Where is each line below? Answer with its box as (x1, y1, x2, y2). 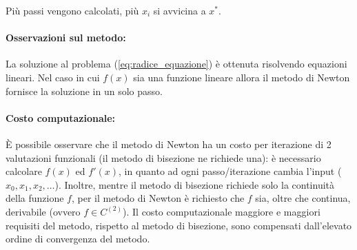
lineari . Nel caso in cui (6, 70, 100, 84)
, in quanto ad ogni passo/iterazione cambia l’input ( (119, 164, 342, 178)
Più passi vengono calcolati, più (6, 3, 139, 17)
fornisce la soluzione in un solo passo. (6, 83, 163, 98)
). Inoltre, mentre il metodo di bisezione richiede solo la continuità (54, 177, 335, 191)
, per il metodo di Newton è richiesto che (71, 191, 245, 205)
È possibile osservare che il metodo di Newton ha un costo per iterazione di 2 (6, 136, 331, 151)
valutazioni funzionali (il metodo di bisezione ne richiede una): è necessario (6, 150, 321, 165)
